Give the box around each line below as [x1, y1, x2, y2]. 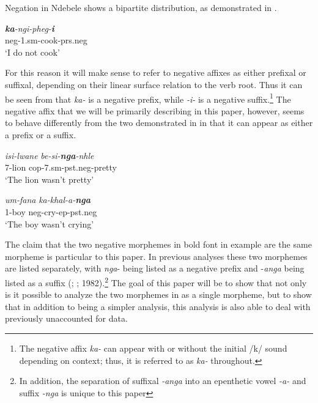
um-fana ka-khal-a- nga [5, 193, 91, 206]
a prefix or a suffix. [5, 128, 76, 141]
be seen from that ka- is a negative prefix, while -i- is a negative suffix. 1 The [5, 91, 291, 105]
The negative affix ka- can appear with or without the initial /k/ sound [19, 341, 287, 354]
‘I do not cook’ [5, 45, 60, 58]
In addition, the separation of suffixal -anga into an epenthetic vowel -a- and [19, 374, 306, 387]
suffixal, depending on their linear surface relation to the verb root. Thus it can [5, 78, 303, 91]
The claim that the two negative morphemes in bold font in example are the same [5, 238, 312, 251]
